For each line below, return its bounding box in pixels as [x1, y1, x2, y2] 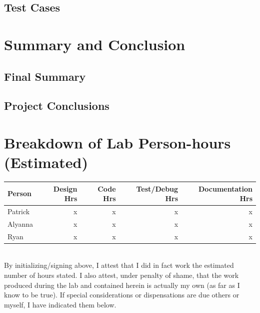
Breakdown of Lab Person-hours [4, 132, 231, 152]
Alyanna [7, 218, 33, 229]
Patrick [7, 206, 30, 216]
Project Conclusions [4, 98, 109, 113]
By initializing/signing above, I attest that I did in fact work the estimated [4, 260, 234, 270]
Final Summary [4, 68, 86, 84]
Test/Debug [136, 183, 178, 194]
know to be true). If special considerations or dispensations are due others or [4, 289, 239, 300]
